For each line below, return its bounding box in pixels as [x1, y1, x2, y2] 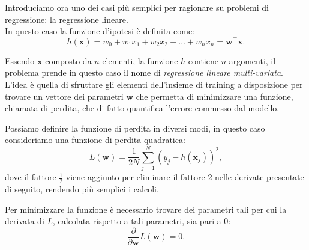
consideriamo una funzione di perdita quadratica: [5, 133, 185, 146]
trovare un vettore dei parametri [5, 90, 124, 102]
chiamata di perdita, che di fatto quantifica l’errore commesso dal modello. [5, 102, 280, 114]
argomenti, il [229, 54, 276, 67]
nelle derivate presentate [215, 171, 304, 183]
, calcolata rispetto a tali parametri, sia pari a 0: [52, 215, 231, 227]
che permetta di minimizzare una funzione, [136, 90, 293, 102]
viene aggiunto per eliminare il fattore [65, 171, 205, 183]
